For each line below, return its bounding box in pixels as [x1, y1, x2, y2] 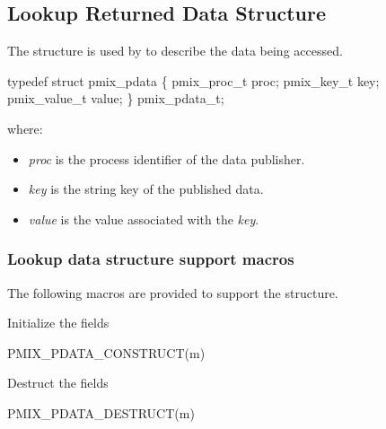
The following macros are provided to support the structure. [7, 283, 338, 302]
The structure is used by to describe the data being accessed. [7, 41, 343, 60]
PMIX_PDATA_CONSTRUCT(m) [7, 343, 206, 362]
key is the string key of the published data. [28, 179, 264, 198]
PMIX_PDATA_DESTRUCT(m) [7, 403, 195, 422]
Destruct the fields [7, 373, 109, 392]
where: [7, 118, 43, 137]
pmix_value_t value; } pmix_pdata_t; [7, 89, 224, 108]
